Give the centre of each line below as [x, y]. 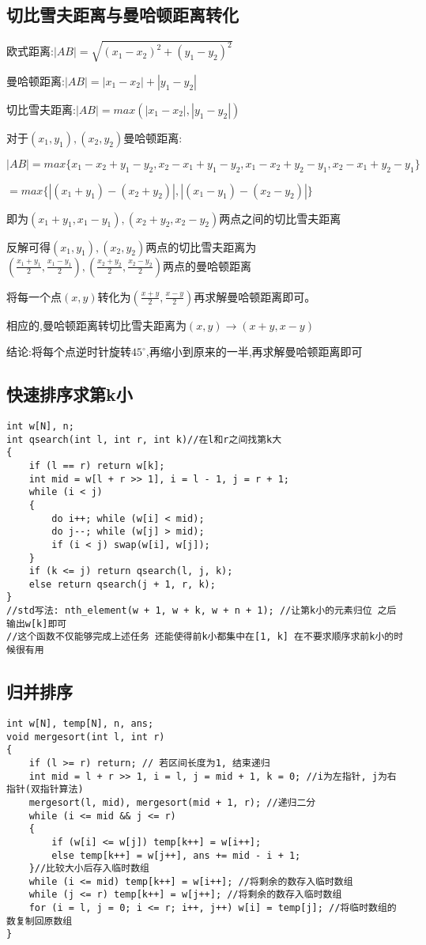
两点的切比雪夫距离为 [201, 246]
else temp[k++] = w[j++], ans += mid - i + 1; [176, 855]
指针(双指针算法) [45, 790]
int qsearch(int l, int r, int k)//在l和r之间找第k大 [144, 439]
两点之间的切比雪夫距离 [280, 218]
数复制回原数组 [40, 921]
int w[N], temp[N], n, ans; [80, 723]
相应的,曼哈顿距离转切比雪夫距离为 [96, 325]
